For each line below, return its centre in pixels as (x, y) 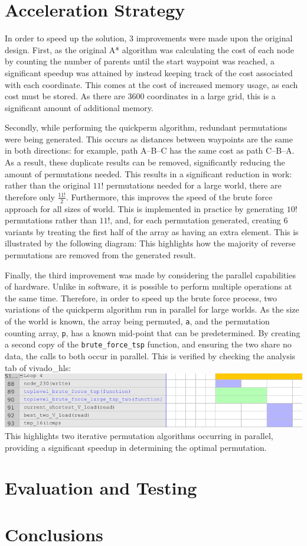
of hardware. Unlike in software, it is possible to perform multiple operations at (148, 286)
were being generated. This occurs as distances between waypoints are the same (149, 139)
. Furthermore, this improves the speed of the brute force (169, 196)
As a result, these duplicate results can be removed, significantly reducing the (145, 162)
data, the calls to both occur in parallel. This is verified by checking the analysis (150, 355)
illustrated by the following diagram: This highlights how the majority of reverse (150, 243)
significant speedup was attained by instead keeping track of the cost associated (149, 72)
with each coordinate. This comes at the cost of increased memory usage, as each (151, 84)
